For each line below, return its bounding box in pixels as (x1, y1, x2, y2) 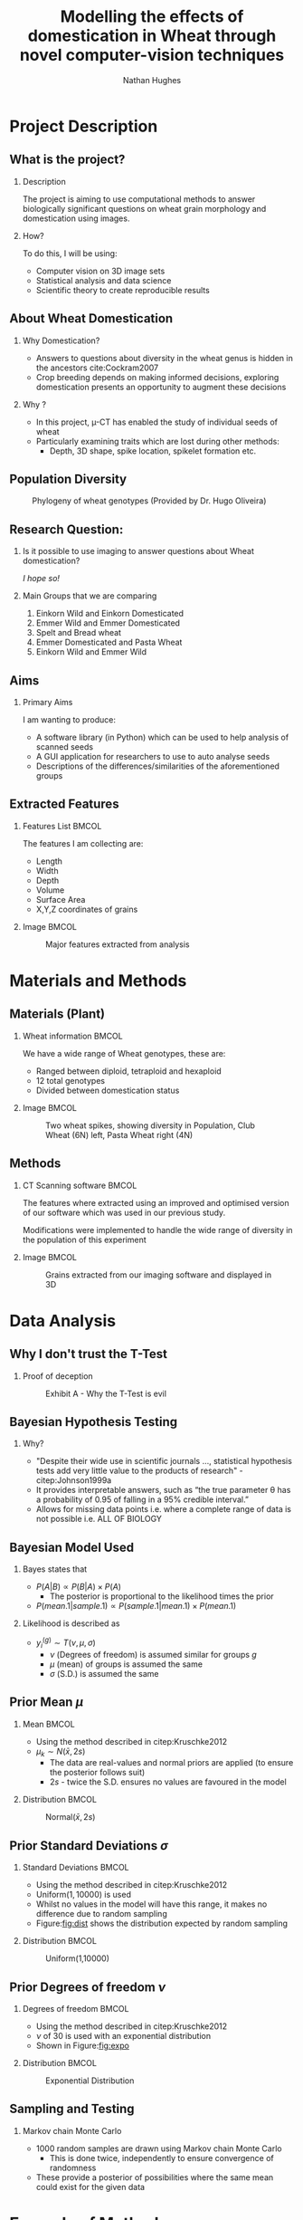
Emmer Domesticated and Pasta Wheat (35, 636, 183, 648)
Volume (35, 885, 65, 895)
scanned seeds (35, 742, 93, 752)
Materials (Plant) (9, 1007, 106, 1022)
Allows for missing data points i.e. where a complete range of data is (35, 1504, 292, 1515)
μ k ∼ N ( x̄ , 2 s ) (35, 1746, 86, 1758)
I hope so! (22, 573, 61, 584)
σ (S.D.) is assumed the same (49, 1668, 159, 1679)
